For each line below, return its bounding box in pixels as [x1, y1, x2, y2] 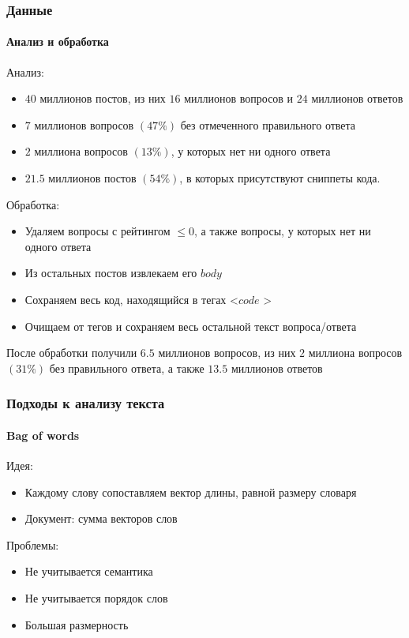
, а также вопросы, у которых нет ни [194, 223, 371, 239]
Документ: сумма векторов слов [24, 510, 178, 527]
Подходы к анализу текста [6, 393, 165, 413]
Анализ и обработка [6, 33, 109, 50]
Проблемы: [6, 536, 59, 553]
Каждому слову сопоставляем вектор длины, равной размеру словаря [24, 483, 357, 500]
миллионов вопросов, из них [158, 344, 296, 361]
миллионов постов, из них [39, 90, 166, 107]
